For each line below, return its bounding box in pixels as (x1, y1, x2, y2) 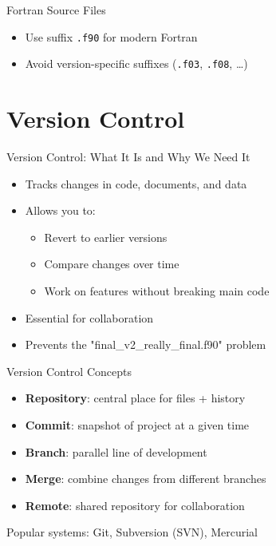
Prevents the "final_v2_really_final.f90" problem (25, 336, 266, 353)
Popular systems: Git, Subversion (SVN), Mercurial (6, 524, 258, 540)
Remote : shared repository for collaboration (25, 497, 245, 513)
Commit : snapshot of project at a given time (25, 416, 250, 433)
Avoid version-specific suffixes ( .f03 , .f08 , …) (25, 55, 248, 72)
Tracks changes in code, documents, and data (25, 175, 247, 192)
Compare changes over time (44, 255, 179, 272)
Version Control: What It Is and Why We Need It (6, 148, 250, 165)
